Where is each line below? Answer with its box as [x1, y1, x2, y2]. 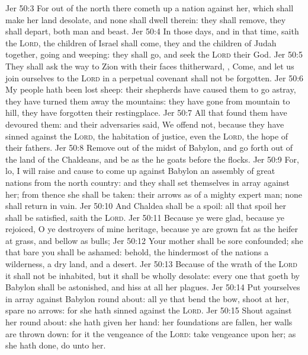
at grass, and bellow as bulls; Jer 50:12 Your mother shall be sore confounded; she [5, 234, 303, 246]
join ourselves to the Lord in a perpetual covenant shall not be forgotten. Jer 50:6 [5, 71, 304, 84]
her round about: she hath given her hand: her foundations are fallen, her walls [5, 316, 293, 328]
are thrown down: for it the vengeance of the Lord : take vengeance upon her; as [5, 327, 296, 340]
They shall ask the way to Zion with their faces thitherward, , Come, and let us [5, 59, 294, 72]
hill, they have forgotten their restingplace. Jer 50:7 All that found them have [5, 106, 287, 119]
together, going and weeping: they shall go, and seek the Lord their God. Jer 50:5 [5, 48, 303, 61]
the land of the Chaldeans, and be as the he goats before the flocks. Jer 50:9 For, [5, 153, 299, 165]
